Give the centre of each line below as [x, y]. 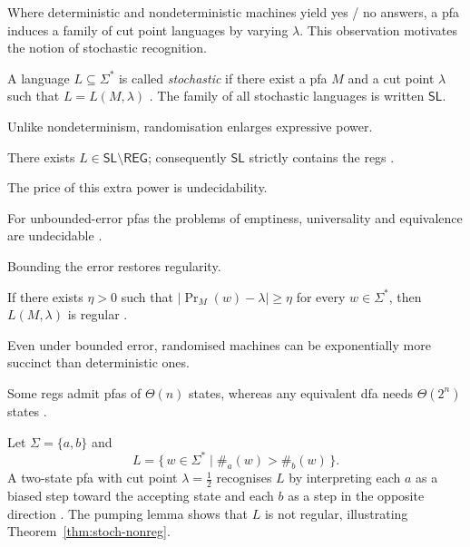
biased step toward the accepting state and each [141, 496]
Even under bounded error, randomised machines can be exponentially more [219, 344]
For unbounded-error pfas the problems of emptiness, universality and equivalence [235, 217]
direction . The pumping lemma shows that [128, 513]
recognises [244, 478]
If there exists [45, 296]
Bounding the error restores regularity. [114, 265]
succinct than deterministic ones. [98, 362]
